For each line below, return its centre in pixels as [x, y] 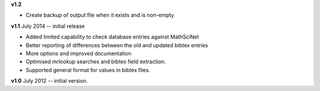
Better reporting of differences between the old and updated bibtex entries [117, 45]
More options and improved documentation [79, 53]
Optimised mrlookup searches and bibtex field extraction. [96, 61]
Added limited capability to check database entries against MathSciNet [113, 37]
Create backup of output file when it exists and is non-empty [100, 15]
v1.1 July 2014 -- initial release [48, 26]
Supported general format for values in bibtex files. [88, 70]
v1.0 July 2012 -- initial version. [49, 81]
